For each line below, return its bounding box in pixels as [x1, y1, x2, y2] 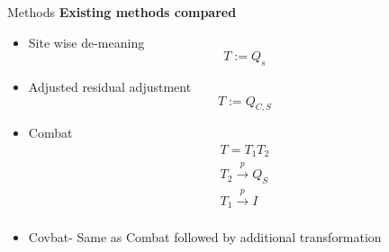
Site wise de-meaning [28, 32, 145, 51]
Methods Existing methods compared [7, 3, 237, 21]
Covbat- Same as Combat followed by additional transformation [28, 228, 382, 247]
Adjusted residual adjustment [28, 76, 192, 95]
